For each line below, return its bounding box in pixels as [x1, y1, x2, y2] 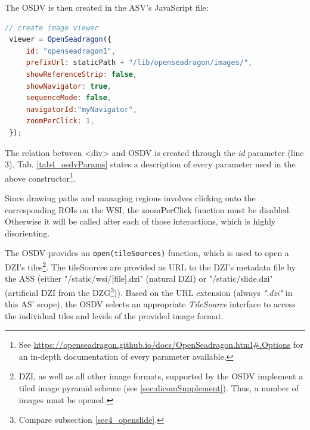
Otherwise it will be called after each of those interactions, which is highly [5, 215, 276, 228]
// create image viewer [5, 23, 99, 32]
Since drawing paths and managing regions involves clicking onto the [5, 191, 256, 204]
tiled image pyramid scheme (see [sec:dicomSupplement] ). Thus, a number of [18, 382, 299, 394]
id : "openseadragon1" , [26, 46, 116, 55]
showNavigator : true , [26, 82, 112, 91]
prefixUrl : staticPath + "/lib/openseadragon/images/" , [26, 58, 253, 67]
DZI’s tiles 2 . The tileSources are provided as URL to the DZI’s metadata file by [5, 259, 296, 273]
